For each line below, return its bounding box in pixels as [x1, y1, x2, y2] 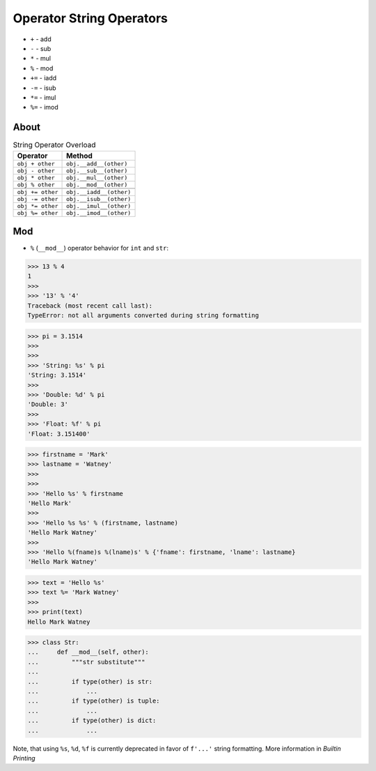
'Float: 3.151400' [27, 430, 91, 437]
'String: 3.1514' [27, 371, 87, 380]
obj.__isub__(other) [66, 195, 132, 202]
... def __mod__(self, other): [27, 648, 149, 656]
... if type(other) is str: [27, 678, 153, 685]
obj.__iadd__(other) [66, 188, 132, 195]
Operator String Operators [13, 10, 169, 26]
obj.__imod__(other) [66, 209, 132, 216]
